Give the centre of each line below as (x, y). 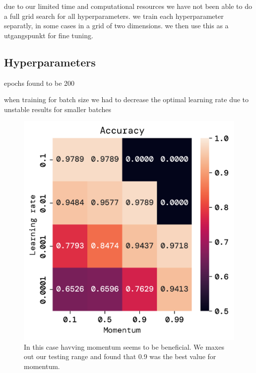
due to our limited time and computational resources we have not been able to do (128, 6)
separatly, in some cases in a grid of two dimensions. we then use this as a (116, 26)
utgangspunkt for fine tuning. (49, 35)
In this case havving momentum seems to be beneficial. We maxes (124, 346)
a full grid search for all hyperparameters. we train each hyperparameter (114, 16)
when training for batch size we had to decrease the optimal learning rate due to (127, 99)
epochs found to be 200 (39, 83)
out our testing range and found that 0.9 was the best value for (120, 356)
